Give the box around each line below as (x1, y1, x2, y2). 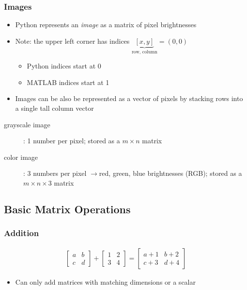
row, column (132, 49, 157, 54)
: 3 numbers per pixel (23, 168, 87, 178)
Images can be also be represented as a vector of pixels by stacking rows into (15, 93, 243, 103)
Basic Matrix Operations (4, 201, 131, 216)
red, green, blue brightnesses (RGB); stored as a (99, 168, 242, 178)
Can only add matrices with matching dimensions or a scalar (15, 276, 196, 287)
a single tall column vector (15, 103, 94, 113)
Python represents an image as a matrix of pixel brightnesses (15, 19, 197, 30)
